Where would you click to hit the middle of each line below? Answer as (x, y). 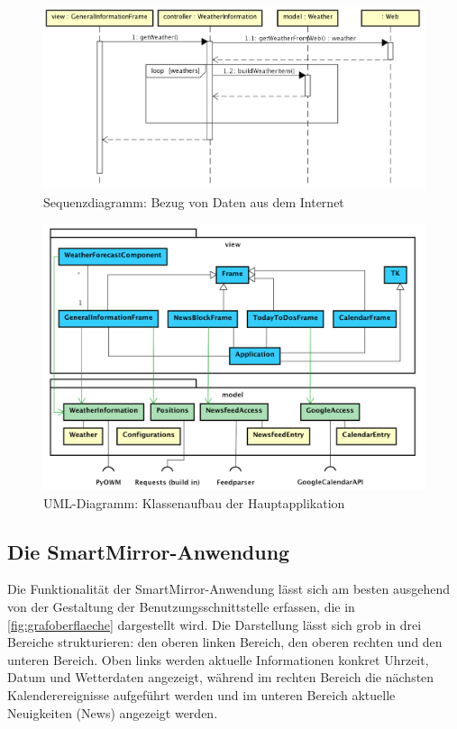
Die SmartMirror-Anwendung (149, 551)
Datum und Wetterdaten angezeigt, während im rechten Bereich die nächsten (221, 677)
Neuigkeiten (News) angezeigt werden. (113, 712)
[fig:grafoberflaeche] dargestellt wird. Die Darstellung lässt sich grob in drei (215, 624)
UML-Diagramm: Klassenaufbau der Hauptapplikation (194, 502)
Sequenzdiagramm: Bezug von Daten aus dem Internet (194, 201)
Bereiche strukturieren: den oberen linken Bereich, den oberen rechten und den (225, 642)
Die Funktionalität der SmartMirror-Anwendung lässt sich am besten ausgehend (229, 589)
